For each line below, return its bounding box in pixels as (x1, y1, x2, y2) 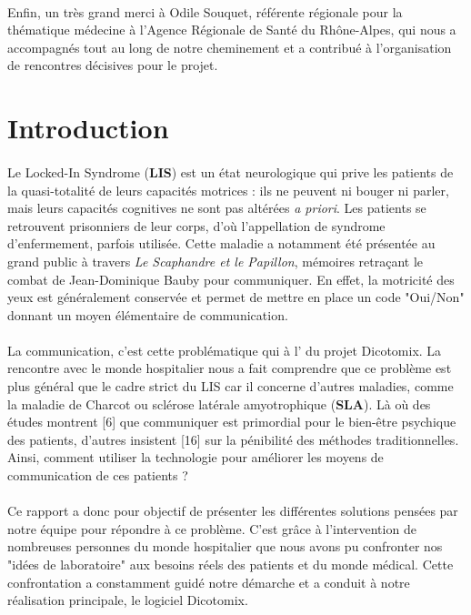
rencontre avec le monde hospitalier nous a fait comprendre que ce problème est (7, 358, 452, 378)
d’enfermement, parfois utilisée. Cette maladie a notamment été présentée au (7, 234, 436, 253)
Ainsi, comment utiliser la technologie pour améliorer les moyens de (7, 448, 384, 467)
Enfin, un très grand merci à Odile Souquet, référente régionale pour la (7, 2, 403, 21)
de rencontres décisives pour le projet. (7, 55, 218, 75)
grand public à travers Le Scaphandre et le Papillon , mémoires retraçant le (7, 251, 424, 270)
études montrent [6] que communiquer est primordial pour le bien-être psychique (7, 412, 456, 431)
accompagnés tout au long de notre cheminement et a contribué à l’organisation (7, 37, 452, 56)
